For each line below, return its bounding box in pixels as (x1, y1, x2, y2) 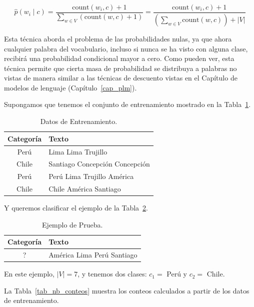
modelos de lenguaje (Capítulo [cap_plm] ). (4, 82, 137, 92)
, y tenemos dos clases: (77, 268, 147, 279)
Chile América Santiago (48, 183, 121, 194)
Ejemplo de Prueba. (42, 219, 103, 229)
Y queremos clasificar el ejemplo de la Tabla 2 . (4, 202, 148, 213)
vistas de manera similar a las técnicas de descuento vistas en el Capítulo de (4, 72, 237, 83)
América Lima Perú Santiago (48, 249, 137, 260)
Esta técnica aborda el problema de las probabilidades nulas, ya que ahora (4, 33, 232, 43)
